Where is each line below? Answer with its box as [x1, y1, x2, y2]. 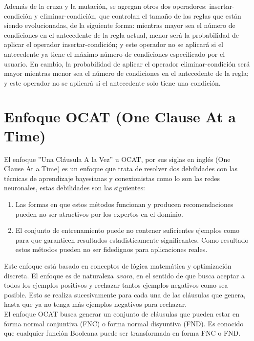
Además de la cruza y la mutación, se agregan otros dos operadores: [4, 1, 207, 11]
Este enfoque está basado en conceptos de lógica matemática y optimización [4, 261, 232, 271]
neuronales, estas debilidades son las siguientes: [4, 182, 145, 193]
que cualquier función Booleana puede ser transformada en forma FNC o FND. [4, 328, 241, 338]
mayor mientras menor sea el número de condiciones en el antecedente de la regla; [4, 68, 249, 78]
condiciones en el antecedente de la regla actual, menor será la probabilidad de [4, 29, 239, 40]
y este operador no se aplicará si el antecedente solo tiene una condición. [4, 77, 221, 88]
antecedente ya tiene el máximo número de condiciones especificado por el [4, 48, 225, 59]
